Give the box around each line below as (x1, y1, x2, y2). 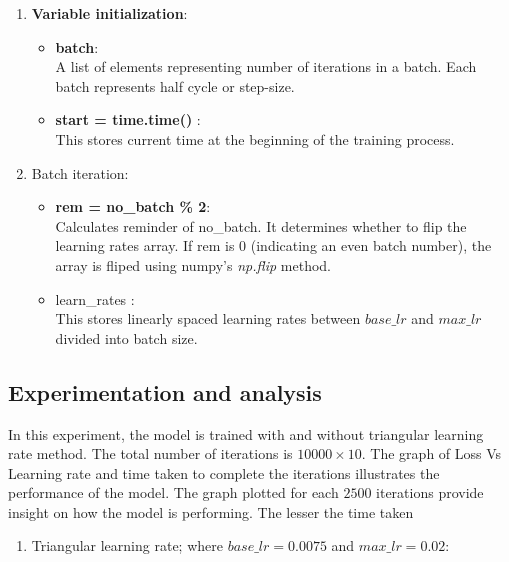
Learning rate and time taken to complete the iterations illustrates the (8, 462, 440, 483)
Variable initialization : (31, 3, 188, 23)
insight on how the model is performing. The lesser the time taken (8, 501, 414, 522)
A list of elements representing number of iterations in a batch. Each (55, 56, 477, 77)
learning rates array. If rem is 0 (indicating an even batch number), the (55, 235, 492, 256)
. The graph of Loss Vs (361, 443, 502, 464)
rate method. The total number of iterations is (8, 443, 293, 464)
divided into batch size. (55, 327, 198, 348)
